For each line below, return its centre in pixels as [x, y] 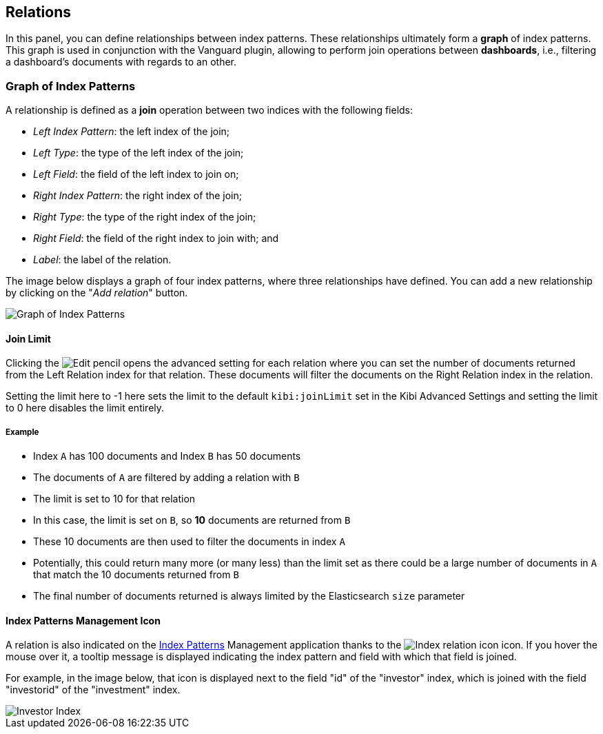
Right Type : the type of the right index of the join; [145, 217]
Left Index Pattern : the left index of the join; [132, 132]
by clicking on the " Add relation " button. [97, 293]
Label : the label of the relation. [102, 260]
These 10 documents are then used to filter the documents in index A [189, 542]
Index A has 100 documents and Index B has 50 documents [167, 456]
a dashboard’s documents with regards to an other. [121, 62]
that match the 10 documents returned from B [136, 575]
